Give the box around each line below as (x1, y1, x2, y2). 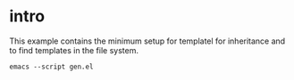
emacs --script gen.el (9, 62, 94, 71)
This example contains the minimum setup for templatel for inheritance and (9, 36, 286, 46)
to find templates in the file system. (9, 44, 139, 55)
